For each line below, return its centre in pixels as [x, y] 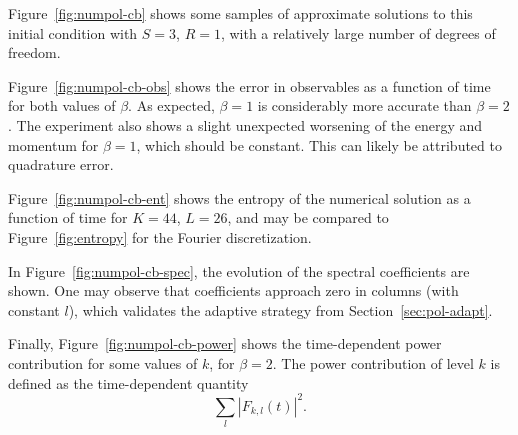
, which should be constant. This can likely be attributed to [319, 144]
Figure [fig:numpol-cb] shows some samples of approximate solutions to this [240, 13]
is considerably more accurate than [364, 105]
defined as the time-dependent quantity [128, 382]
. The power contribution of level [373, 362]
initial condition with [73, 32]
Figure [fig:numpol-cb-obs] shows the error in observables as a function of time [249, 85]
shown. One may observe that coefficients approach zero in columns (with [233, 290]
